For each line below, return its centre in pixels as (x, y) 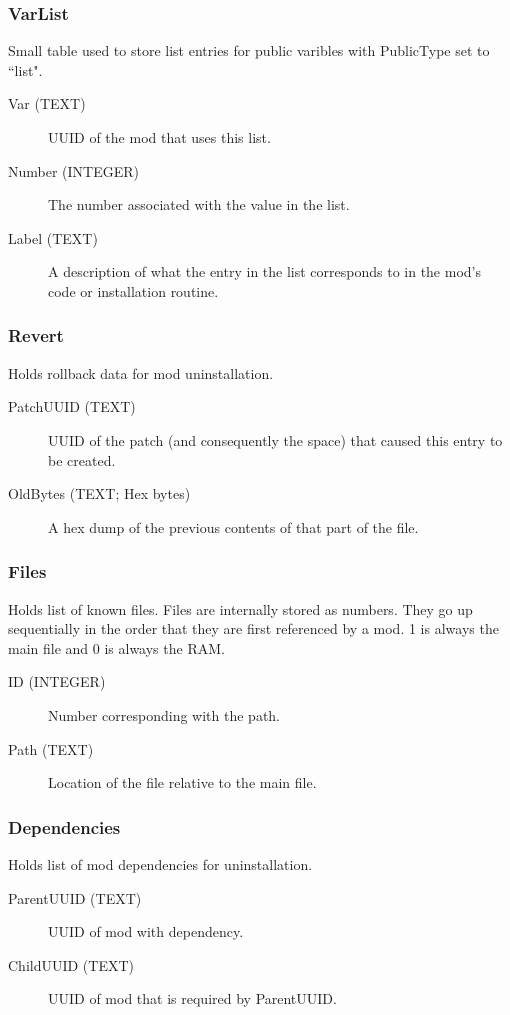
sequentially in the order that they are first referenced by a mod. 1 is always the (253, 628)
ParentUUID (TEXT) (75, 897)
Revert (36, 335)
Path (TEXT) (51, 748)
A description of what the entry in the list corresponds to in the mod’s (264, 271)
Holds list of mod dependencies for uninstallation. (160, 863)
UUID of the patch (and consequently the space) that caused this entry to (275, 439)
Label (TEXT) (53, 237)
